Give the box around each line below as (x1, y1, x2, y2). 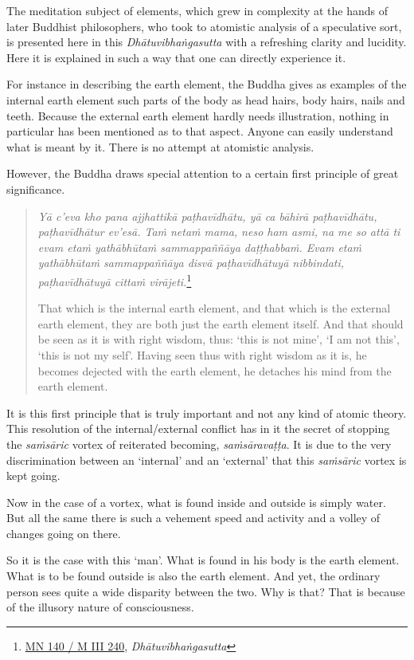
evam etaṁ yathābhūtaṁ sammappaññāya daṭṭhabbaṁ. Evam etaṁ (37, 238, 362, 255)
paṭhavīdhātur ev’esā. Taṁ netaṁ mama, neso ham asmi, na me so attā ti (37, 223, 400, 240)
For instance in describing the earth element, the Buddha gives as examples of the (6, 76, 407, 92)
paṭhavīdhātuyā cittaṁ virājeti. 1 (37, 270, 192, 289)
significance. (6, 180, 65, 197)
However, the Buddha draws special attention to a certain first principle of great (6, 165, 399, 182)
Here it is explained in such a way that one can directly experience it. (6, 49, 346, 65)
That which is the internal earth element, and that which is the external (37, 300, 391, 316)
